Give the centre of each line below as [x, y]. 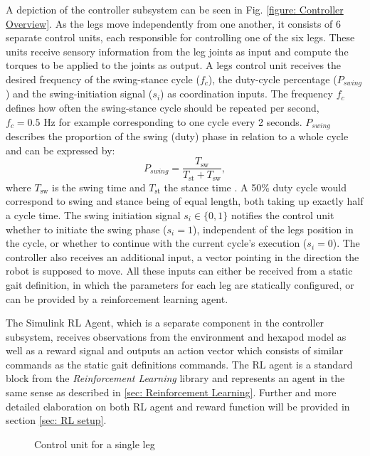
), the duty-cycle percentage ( [273, 79]
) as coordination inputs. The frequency [247, 94]
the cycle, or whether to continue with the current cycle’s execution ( [157, 243]
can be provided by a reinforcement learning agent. [117, 298]
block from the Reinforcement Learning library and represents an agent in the [175, 378]
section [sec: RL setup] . [56, 420]
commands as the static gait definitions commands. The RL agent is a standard [179, 364]
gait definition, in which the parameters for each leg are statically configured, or [180, 284]
